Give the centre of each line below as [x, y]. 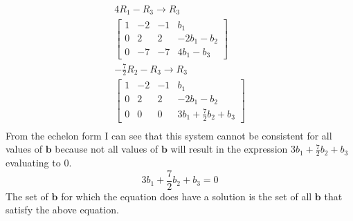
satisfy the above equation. [62, 210]
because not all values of [107, 149]
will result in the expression [229, 149]
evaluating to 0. [39, 163]
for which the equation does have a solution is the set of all [187, 196]
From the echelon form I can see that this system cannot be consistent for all [169, 135]
